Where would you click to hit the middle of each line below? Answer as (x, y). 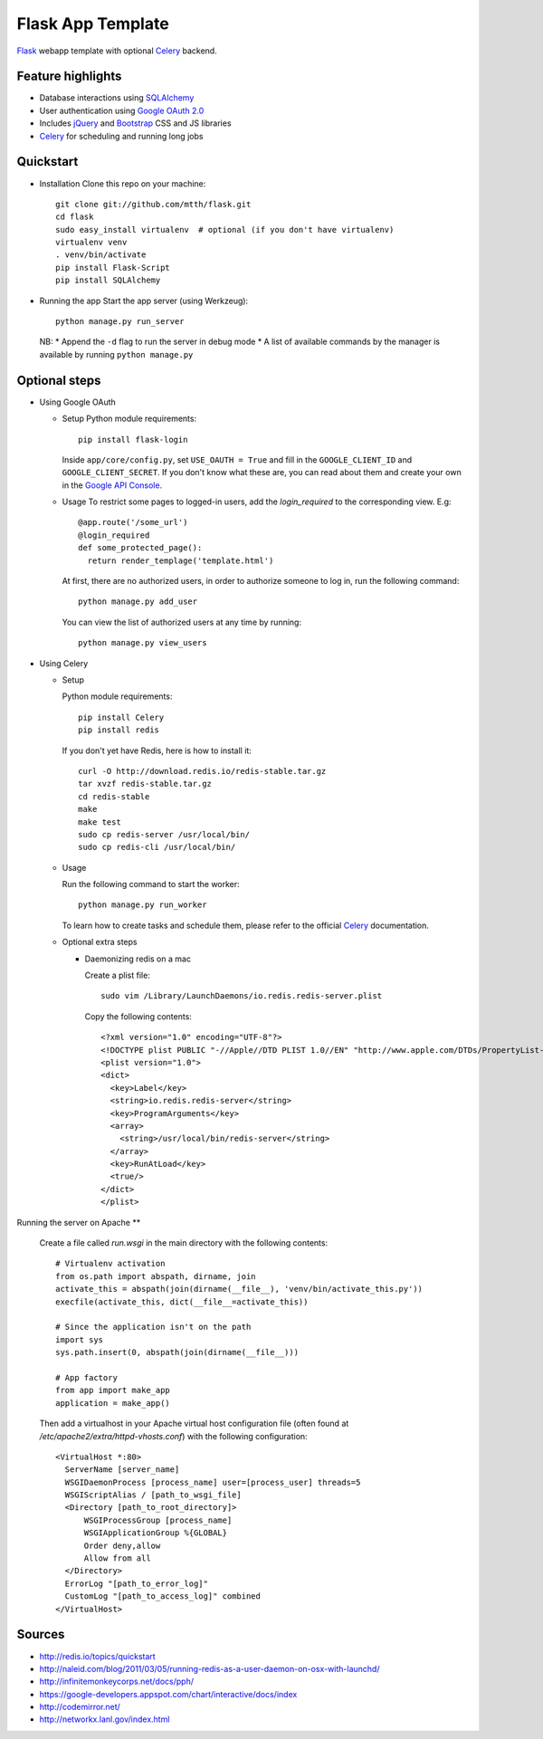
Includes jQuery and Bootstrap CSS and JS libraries (135, 123)
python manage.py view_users (143, 643)
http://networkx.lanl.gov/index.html (105, 1719)
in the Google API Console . (112, 485)
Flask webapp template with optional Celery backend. (117, 51)
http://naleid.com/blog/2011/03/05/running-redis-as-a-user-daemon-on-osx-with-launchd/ (210, 1668)
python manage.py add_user (138, 602)
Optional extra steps (100, 942)
